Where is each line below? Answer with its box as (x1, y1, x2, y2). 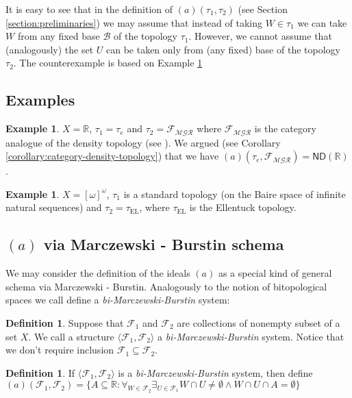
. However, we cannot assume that (188, 29, 332, 43)
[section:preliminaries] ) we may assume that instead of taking (5, 15, 262, 29)
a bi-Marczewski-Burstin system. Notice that (157, 329, 344, 343)
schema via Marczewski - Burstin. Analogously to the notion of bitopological (5, 279, 327, 293)
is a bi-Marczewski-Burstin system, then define (118, 365, 313, 380)
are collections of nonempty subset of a (177, 315, 340, 329)
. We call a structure (28, 329, 114, 343)
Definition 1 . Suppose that (5, 315, 124, 329)
